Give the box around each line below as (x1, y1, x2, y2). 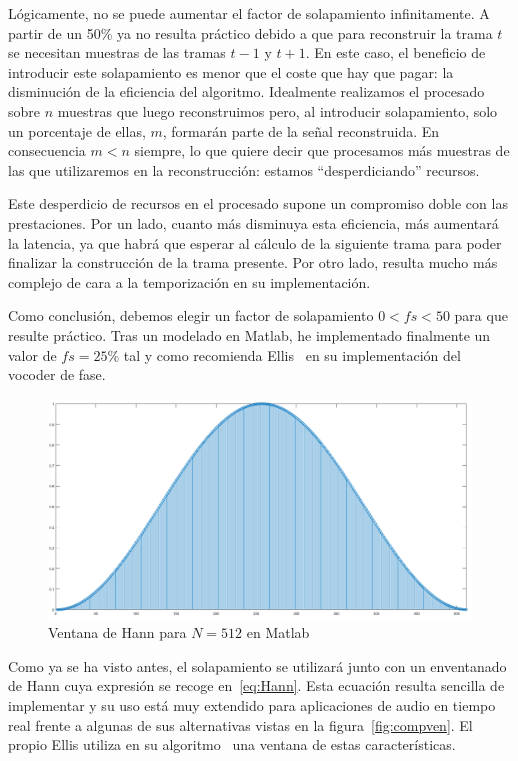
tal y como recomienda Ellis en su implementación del (123, 344, 461, 365)
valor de (8, 344, 57, 365)
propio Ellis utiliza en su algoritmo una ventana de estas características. (8, 734, 456, 755)
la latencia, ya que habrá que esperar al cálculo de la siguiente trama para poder (8, 232, 502, 253)
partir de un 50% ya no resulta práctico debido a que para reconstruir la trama (8, 22, 493, 43)
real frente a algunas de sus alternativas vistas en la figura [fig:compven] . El (8, 714, 473, 735)
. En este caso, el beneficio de (305, 42, 486, 63)
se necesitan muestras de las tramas (8, 42, 226, 63)
